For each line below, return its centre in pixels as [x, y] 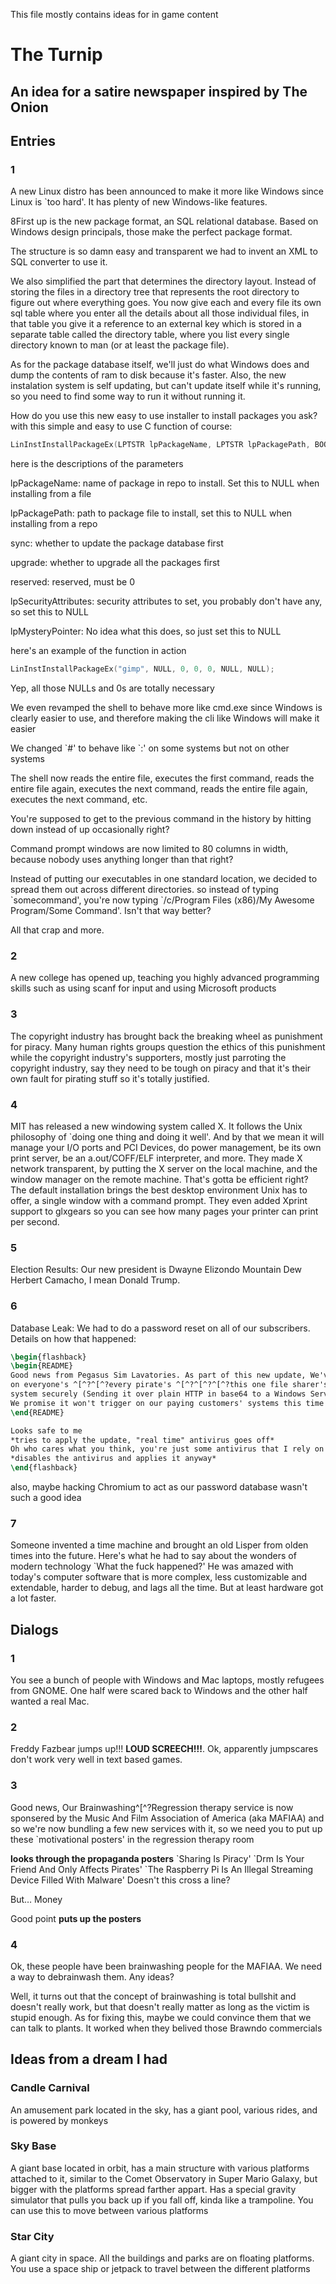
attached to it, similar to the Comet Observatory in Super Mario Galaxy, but [164, 2178]
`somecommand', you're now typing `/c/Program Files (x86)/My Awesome [162, 900]
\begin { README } [42, 1366]
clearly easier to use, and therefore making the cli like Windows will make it [165, 718]
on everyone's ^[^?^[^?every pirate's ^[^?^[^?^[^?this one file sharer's [169, 1385]
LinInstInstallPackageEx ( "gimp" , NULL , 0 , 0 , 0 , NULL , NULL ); [142, 669]
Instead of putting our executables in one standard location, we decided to [164, 879]
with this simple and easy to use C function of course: [121, 426]
